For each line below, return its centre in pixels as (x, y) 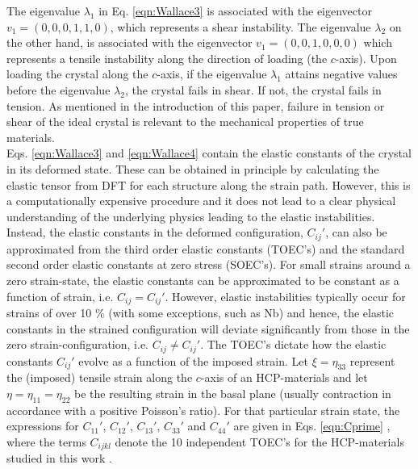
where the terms (46, 442)
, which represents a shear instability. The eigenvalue (240, 26)
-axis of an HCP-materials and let (284, 377)
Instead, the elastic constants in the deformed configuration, (155, 232)
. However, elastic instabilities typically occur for (285, 296)
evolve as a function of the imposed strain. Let (193, 360)
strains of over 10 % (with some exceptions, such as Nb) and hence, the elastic (201, 312)
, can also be (356, 232)
